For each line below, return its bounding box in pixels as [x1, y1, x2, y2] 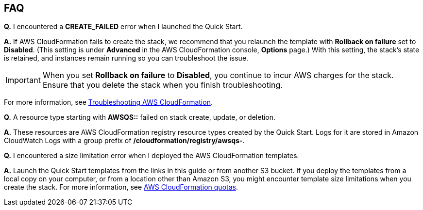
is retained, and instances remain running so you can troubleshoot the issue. [4, 54, 249, 63]
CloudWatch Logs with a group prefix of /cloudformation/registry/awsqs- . [4, 136, 245, 145]
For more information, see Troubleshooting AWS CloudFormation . [4, 98, 213, 107]
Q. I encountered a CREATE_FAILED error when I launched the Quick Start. [4, 22, 243, 31]
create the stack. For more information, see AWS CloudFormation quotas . [4, 183, 238, 192]
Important [5, 75, 41, 85]
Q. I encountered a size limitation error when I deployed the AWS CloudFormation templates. [4, 151, 299, 160]
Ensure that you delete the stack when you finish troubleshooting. [42, 80, 283, 90]
